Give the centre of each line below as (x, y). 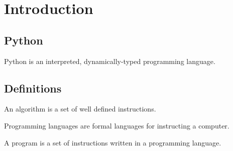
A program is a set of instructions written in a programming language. (113, 142)
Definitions (33, 88)
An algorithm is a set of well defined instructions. (80, 109)
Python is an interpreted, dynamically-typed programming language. (110, 61)
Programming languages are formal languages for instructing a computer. (117, 125)
